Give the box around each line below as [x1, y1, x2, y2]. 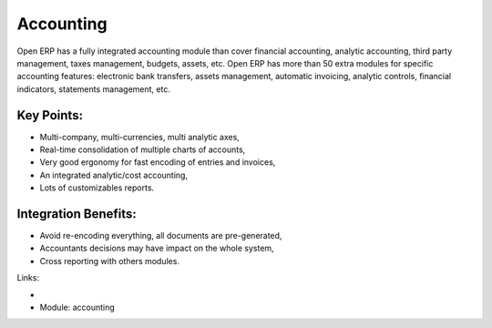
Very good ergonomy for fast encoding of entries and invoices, [39, 157, 276, 168]
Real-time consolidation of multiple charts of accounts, [39, 144, 246, 155]
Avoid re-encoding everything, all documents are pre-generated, [39, 231, 282, 241]
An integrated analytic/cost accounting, [39, 169, 189, 180]
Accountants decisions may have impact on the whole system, [39, 242, 274, 254]
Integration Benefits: [16, 206, 137, 221]
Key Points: [16, 108, 84, 123]
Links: [16, 272, 40, 283]
